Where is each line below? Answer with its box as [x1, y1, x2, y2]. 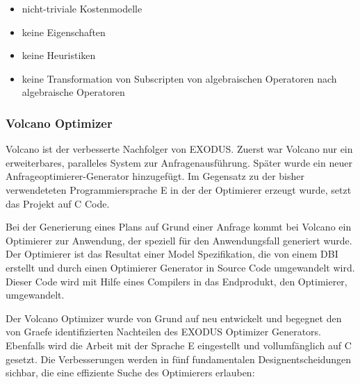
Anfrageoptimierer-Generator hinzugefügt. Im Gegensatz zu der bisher [6, 169, 304, 183]
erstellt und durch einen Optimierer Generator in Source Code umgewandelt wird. [6, 260, 355, 274]
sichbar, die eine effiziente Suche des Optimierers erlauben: [6, 365, 255, 380]
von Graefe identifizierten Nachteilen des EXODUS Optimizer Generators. [6, 324, 321, 339]
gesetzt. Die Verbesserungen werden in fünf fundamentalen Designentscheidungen [6, 351, 352, 366]
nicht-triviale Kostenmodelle [22, 1, 142, 15]
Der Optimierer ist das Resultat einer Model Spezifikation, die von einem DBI [6, 247, 338, 261]
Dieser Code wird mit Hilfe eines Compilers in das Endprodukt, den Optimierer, [6, 274, 347, 288]
